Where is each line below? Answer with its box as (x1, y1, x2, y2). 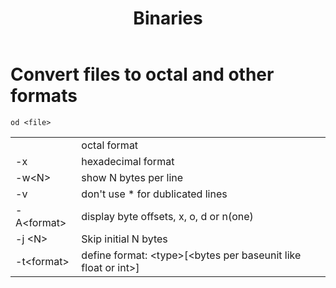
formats (10, 85, 78, 107)
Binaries (133, 7, 203, 30)
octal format (81, 138, 139, 152)
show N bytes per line (81, 170, 184, 184)
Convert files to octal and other (10, 63, 275, 86)
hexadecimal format (81, 154, 175, 168)
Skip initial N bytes (81, 232, 168, 246)
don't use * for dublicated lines (81, 187, 228, 201)
